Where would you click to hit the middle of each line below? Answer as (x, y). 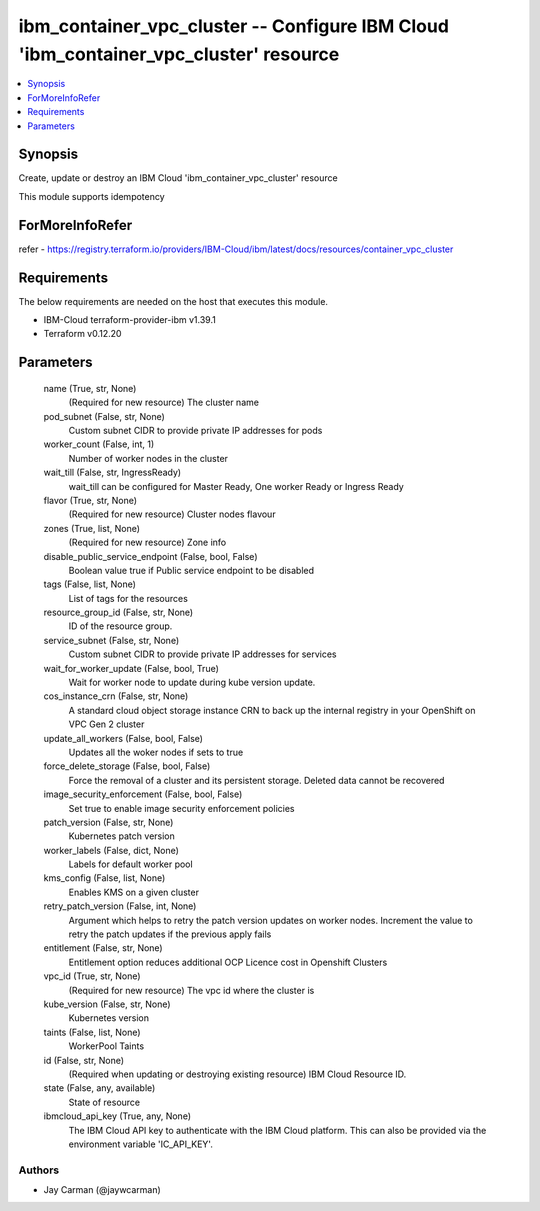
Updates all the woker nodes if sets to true (156, 752)
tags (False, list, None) (90, 584)
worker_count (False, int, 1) (99, 444)
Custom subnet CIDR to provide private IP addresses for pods (195, 430)
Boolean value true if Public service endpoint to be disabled (191, 570)
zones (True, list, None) (91, 528)
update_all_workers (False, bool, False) (123, 738)
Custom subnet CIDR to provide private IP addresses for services (202, 654)
